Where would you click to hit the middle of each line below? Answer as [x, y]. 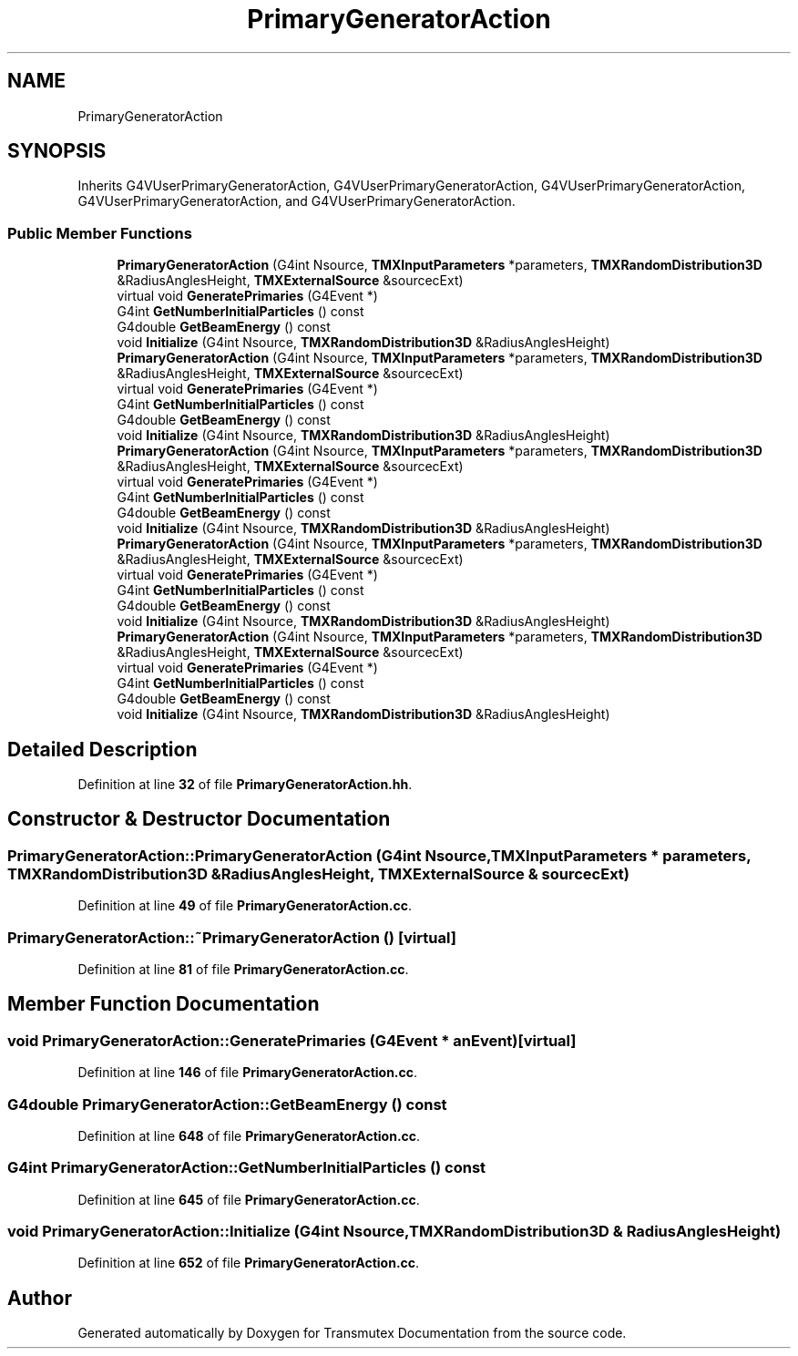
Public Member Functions [100, 233]
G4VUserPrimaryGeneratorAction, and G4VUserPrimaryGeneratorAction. [297, 201]
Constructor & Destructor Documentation [199, 819]
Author [40, 1298]
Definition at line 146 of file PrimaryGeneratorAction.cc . [248, 1073]
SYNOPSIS [57, 151]
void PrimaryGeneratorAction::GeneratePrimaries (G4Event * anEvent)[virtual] [292, 1040]
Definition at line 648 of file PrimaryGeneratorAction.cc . [249, 1135]
